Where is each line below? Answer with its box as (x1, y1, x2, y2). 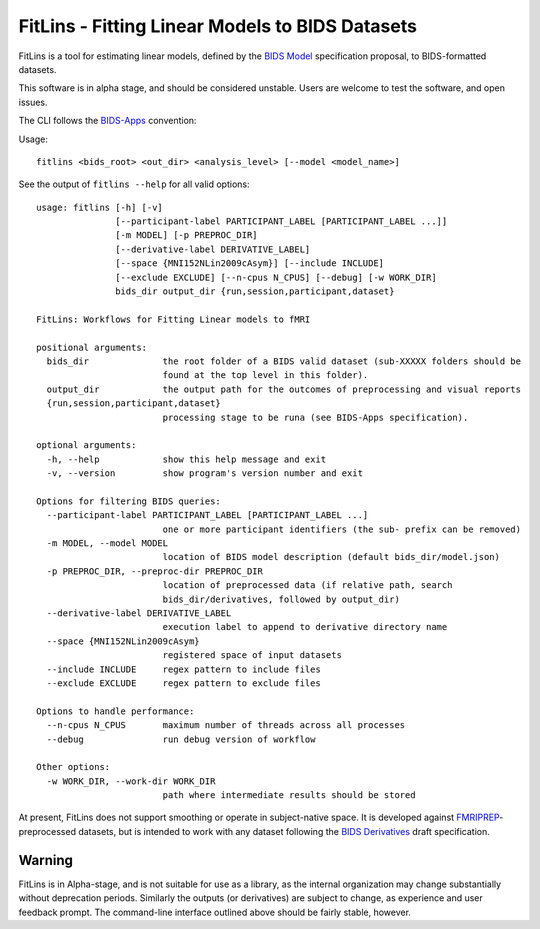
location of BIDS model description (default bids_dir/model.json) (162, 551, 500, 563)
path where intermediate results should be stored (162, 790, 416, 801)
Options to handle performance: (36, 705, 195, 717)
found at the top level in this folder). (162, 370, 369, 381)
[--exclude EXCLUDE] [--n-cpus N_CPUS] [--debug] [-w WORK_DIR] (115, 271, 437, 283)
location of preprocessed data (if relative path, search (162, 580, 453, 591)
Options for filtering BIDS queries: (36, 495, 222, 507)
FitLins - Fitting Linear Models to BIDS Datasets (18, 15, 417, 37)
